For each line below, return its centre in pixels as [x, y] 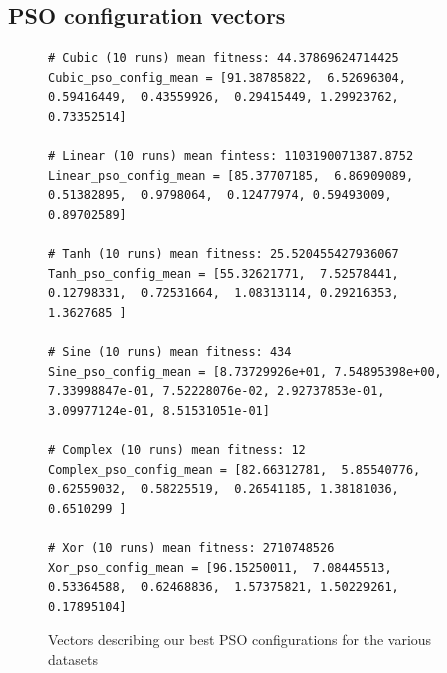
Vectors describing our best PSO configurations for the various [240, 639]
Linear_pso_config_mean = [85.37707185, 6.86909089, [231, 175]
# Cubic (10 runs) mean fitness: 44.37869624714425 [223, 58]
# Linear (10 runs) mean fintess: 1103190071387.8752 [231, 156]
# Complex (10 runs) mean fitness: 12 [177, 450]
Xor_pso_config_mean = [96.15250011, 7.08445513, [220, 567]
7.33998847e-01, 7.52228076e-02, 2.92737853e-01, [216, 391]
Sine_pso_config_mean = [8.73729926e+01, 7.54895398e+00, [245, 371]
